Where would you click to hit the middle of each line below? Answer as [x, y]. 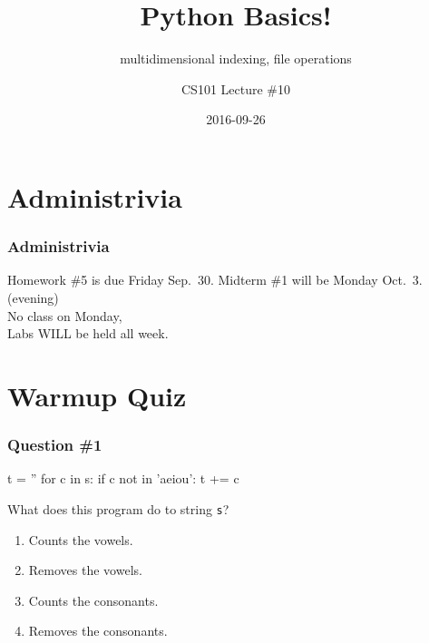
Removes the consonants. [98, 631]
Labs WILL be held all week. [88, 333]
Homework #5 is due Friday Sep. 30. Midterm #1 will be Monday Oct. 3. [215, 280]
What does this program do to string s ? [118, 508]
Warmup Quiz [97, 395]
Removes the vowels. [85, 570]
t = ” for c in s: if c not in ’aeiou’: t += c [123, 478]
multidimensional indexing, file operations [236, 58]
